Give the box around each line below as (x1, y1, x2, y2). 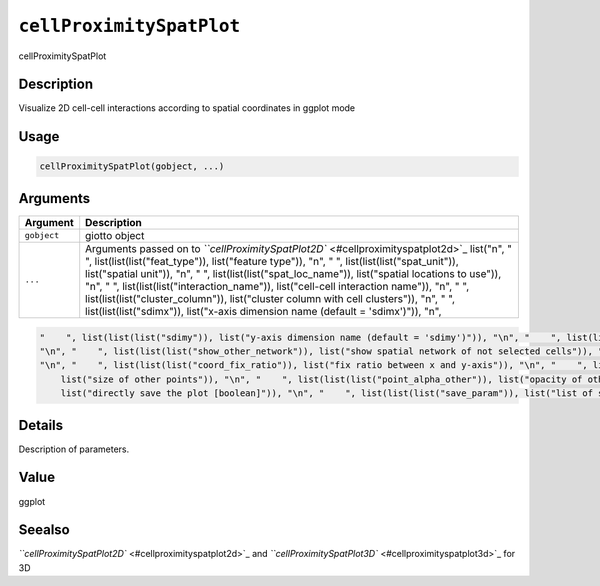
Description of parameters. (18, 443, 130, 455)
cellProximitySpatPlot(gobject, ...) (39, 161, 225, 172)
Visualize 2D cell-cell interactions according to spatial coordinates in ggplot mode (18, 102, 356, 114)
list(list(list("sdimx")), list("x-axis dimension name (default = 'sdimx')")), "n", (85, 304, 442, 318)
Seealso (18, 521, 70, 539)
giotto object (85, 228, 145, 242)
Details (18, 416, 64, 434)
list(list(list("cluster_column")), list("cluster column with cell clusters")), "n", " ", (85, 291, 455, 305)
